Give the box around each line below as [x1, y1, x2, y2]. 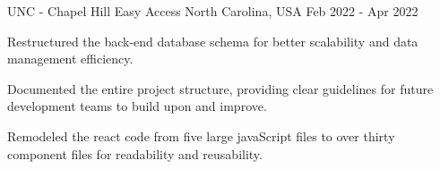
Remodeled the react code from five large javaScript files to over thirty [7, 126, 395, 145]
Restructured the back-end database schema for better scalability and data [7, 31, 418, 50]
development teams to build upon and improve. [7, 97, 267, 115]
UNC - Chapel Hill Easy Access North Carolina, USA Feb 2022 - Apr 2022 [7, 2, 418, 20]
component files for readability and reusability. [7, 144, 263, 163]
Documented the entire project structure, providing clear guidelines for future [7, 79, 434, 97]
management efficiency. [7, 49, 134, 68]
